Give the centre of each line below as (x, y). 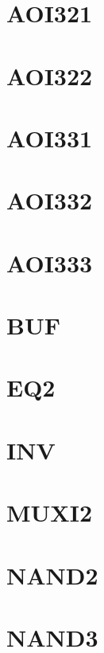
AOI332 (50, 200)
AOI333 (50, 262)
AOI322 (50, 75)
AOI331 (50, 137)
